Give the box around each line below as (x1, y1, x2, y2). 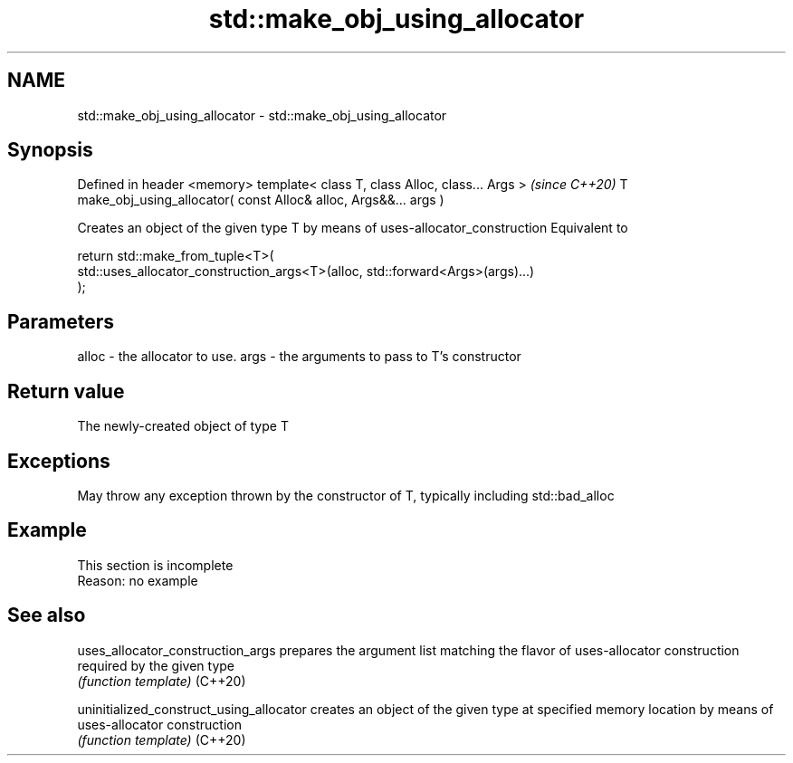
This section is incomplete (77, 557, 234, 573)
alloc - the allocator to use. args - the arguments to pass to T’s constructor (77, 348, 521, 365)
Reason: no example (77, 572, 198, 588)
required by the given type (77, 657, 235, 673)
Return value (7, 379, 125, 403)
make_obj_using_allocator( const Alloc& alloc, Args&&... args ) (77, 192, 444, 208)
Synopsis (7, 138, 93, 162)
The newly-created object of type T (77, 418, 289, 434)
